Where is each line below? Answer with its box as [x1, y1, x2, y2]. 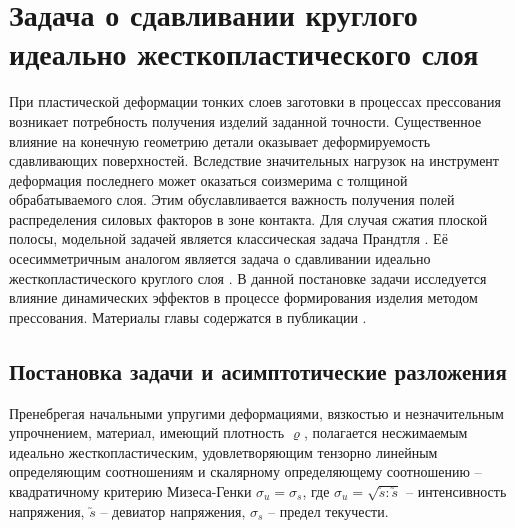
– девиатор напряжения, [100, 500, 246, 521]
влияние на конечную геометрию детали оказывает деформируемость [9, 130, 431, 151]
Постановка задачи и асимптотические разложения [9, 355, 507, 386]
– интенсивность [405, 481, 507, 502]
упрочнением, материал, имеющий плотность [9, 422, 285, 443]
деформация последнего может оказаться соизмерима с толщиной [9, 169, 408, 190]
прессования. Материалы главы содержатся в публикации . [9, 306, 367, 327]
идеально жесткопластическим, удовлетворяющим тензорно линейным [9, 441, 438, 462]
